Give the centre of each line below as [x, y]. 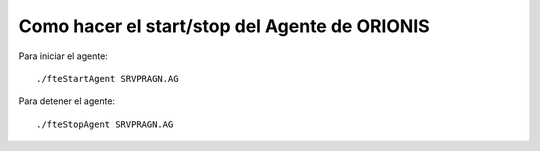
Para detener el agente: [66, 101]
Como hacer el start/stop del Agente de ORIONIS [224, 26]
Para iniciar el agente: [63, 56]
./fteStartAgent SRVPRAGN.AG [107, 78]
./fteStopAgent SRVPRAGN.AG [105, 124]
